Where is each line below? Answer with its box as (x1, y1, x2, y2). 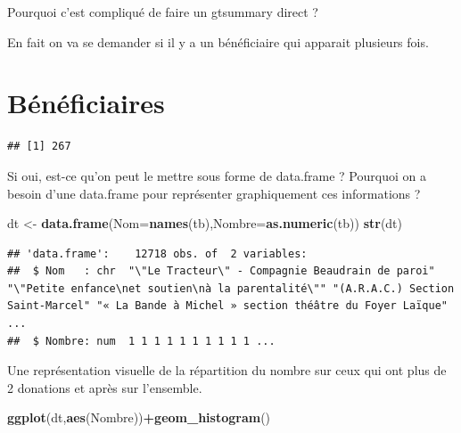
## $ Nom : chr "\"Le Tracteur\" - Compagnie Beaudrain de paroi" (7, 265, 435, 278)
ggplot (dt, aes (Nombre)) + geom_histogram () (7, 408, 271, 427)
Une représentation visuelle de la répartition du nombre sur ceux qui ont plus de (7, 361, 447, 380)
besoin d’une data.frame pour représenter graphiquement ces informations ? (7, 184, 421, 202)
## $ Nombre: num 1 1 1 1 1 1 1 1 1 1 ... (7, 334, 276, 347)
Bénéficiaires (7, 85, 165, 121)
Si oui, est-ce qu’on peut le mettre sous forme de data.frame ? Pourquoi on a (7, 166, 426, 184)
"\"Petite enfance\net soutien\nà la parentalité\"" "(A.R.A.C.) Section (7, 282, 455, 295)
